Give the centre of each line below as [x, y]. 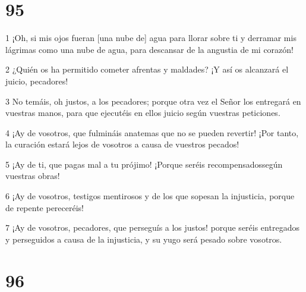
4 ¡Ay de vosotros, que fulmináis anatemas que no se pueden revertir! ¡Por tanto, [152, 132]
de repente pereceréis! [45, 207]
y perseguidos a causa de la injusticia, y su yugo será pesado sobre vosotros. [144, 239]
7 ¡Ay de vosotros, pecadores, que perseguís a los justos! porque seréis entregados [152, 227]
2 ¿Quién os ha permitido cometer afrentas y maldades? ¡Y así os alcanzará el [147, 69]
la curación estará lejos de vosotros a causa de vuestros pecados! [122, 144]
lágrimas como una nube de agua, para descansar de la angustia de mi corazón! [149, 49]
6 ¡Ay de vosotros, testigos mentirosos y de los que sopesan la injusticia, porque [150, 196]
